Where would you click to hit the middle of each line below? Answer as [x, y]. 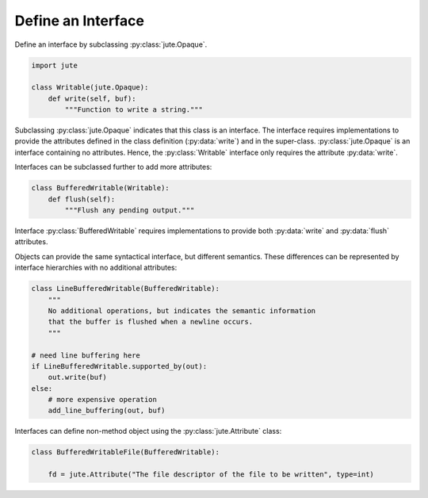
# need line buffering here [86, 355]
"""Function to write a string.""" [134, 110]
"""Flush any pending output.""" [130, 211]
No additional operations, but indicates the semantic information [182, 310]
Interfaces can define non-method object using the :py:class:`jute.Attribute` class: [148, 431]
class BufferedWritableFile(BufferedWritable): [125, 452]
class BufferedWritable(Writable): [100, 188]
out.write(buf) [77, 377]
